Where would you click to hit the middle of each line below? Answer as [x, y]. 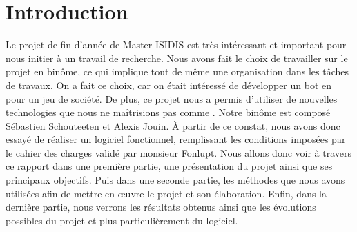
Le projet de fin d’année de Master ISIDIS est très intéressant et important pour [176, 45]
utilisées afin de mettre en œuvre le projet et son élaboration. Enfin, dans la [166, 193]
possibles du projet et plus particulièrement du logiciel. [122, 220]
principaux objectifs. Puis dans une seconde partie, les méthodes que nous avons [175, 180]
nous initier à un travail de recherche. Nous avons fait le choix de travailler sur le [177, 58]
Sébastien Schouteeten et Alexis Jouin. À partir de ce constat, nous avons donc [173, 125]
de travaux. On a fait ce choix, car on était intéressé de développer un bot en [169, 85]
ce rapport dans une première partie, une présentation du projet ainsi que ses [169, 166]
